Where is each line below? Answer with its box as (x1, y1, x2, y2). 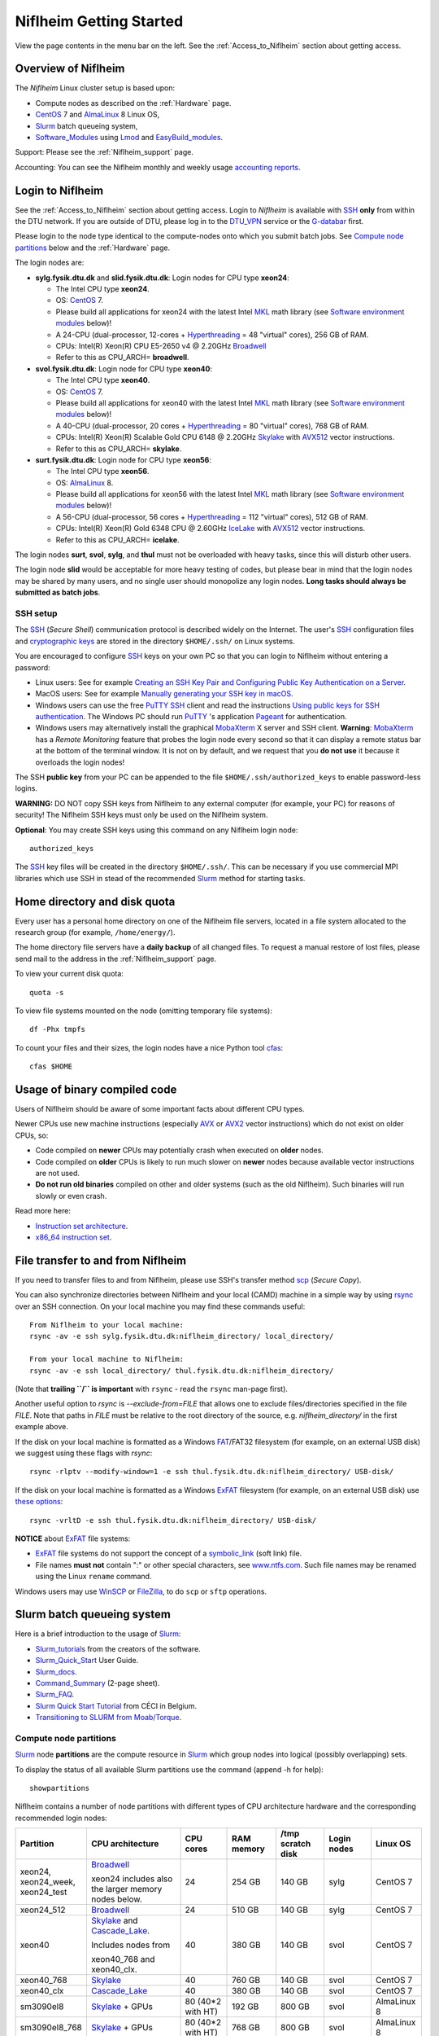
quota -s (29, 988, 64, 997)
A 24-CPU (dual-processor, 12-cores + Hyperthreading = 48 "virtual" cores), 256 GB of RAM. (55, 330, 369, 340)
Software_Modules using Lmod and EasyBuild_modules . (35, 133, 224, 143)
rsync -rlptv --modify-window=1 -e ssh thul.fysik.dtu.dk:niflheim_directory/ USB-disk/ (29, 1467, 394, 1477)
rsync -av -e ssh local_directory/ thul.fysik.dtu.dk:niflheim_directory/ (29, 1366, 334, 1376)
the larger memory (90, 1884, 163, 1895)
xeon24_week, (20, 1876, 76, 1888)
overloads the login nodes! (35, 757, 125, 767)
